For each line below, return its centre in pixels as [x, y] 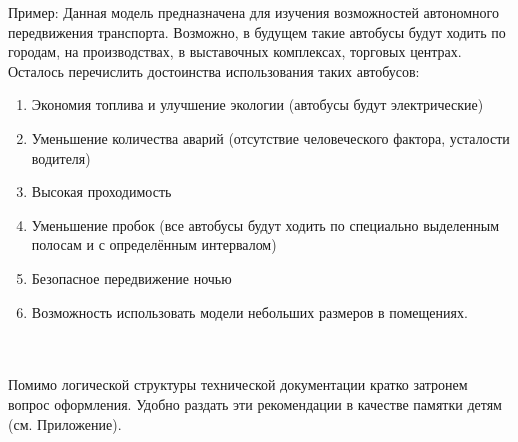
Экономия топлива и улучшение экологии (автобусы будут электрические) [257, 104]
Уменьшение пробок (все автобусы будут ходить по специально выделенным [265, 224]
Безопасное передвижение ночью [131, 277]
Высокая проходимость [101, 191]
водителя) [61, 157]
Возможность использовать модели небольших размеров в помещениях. [249, 311]
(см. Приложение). [65, 423]
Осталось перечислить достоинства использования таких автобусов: [214, 70]
